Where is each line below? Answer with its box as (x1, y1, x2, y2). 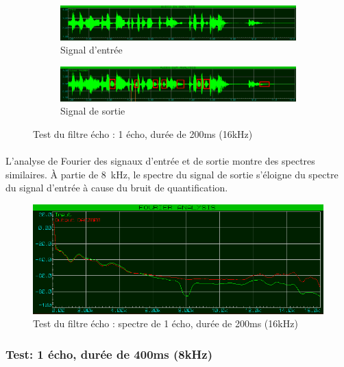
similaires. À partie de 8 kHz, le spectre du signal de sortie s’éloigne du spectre (5, 167, 339, 181)
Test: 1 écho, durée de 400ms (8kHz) (5, 345, 212, 362)
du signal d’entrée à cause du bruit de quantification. (5, 180, 228, 195)
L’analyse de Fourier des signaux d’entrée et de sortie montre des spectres (5, 154, 315, 167)
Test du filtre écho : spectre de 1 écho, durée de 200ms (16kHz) (33, 316, 298, 331)
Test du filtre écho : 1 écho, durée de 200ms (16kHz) (33, 126, 253, 141)
